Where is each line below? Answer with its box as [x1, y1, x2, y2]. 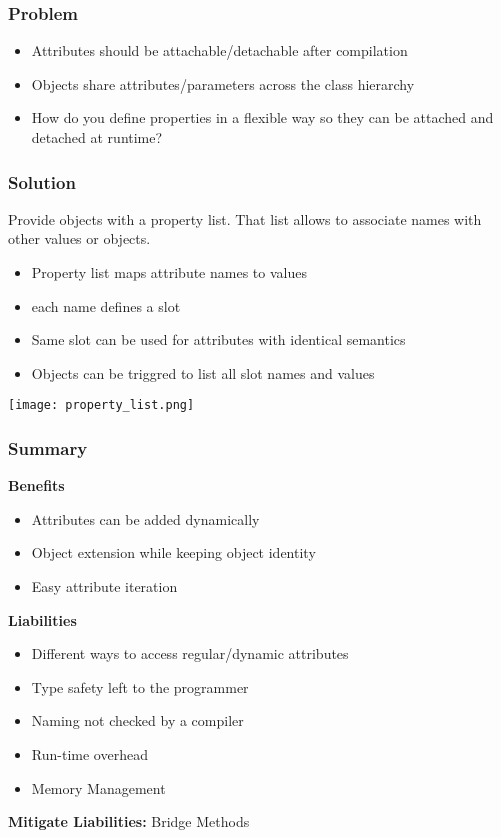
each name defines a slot [31, 295, 181, 316]
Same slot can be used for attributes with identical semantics [31, 329, 406, 350]
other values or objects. [8, 228, 151, 249]
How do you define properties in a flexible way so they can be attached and [31, 107, 494, 128]
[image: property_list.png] [8, 398, 195, 413]
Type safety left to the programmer [31, 676, 249, 697]
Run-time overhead [31, 744, 148, 764]
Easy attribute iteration [31, 576, 178, 597]
